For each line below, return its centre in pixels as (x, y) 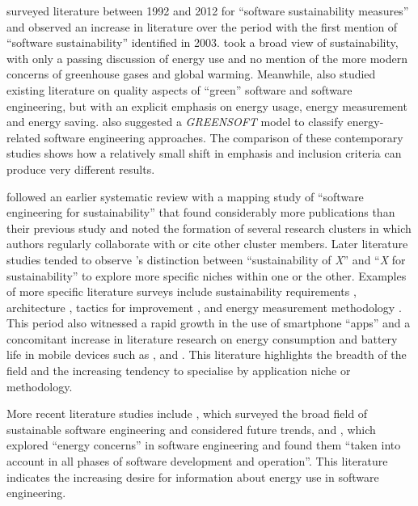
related (24, 137)
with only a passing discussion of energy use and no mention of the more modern (207, 58)
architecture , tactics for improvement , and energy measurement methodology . (204, 307)
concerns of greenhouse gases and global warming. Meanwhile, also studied (191, 74)
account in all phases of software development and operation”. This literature (197, 461)
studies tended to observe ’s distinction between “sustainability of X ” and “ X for (206, 259)
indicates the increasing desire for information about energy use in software (193, 476)
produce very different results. (81, 169)
